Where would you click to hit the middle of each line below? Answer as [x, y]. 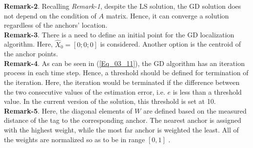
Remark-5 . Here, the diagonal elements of [68, 110]
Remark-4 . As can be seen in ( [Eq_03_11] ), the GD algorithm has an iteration [124, 63]
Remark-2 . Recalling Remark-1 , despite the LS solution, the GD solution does [123, 6]
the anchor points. [31, 54]
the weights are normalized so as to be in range [75, 139]
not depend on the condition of [50, 15]
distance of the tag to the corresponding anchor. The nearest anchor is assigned [123, 120]
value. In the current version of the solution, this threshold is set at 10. [110, 101]
